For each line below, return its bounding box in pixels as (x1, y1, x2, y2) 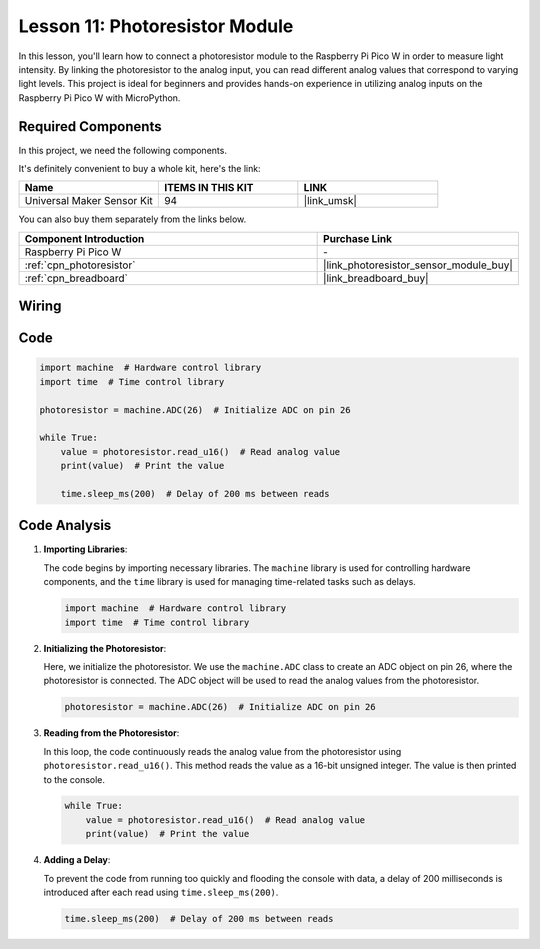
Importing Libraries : (43, 543, 128, 555)
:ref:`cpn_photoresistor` (24, 258, 136, 272)
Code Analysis (18, 517, 112, 534)
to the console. (43, 773, 105, 785)
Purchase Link (323, 231, 393, 245)
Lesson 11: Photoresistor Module (18, 15, 294, 37)
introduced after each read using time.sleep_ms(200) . (43, 886, 279, 899)
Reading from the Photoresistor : (43, 727, 180, 739)
